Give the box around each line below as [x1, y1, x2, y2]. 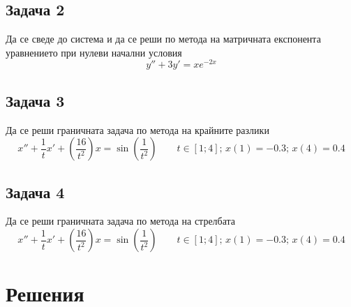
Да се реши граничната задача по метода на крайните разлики [6, 122, 269, 137]
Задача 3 [6, 89, 65, 111]
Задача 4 [6, 181, 65, 202]
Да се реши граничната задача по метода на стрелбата [6, 214, 236, 228]
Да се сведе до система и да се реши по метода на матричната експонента [6, 31, 321, 46]
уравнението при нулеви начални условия [6, 45, 182, 59]
